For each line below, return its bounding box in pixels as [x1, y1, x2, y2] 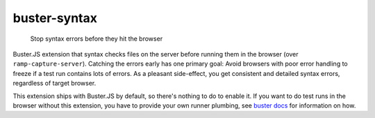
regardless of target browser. [12, 79, 97, 88]
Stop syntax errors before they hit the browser [30, 35, 163, 43]
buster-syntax [12, 10, 97, 26]
